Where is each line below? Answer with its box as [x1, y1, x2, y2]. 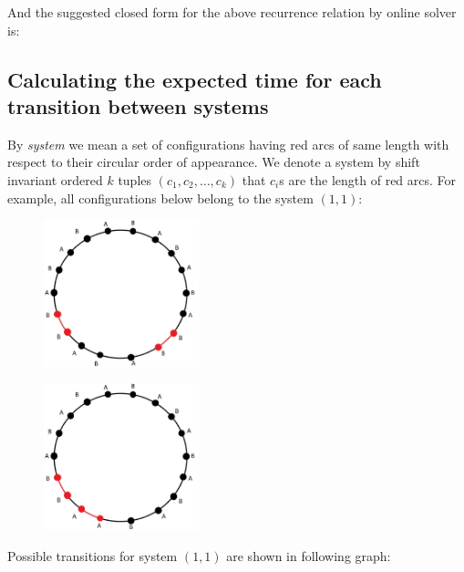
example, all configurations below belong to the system [7, 188, 314, 207]
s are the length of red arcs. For [279, 170, 457, 189]
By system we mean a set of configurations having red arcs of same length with [7, 134, 449, 153]
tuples [118, 170, 152, 189]
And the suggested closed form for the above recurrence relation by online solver [7, 3, 457, 21]
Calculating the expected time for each [7, 65, 382, 93]
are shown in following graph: [226, 546, 391, 565]
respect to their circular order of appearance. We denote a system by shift [7, 152, 420, 172]
